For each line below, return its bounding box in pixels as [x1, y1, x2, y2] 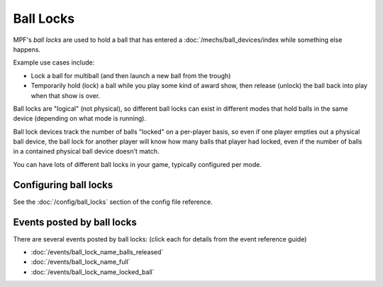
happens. [13, 45, 41, 53]
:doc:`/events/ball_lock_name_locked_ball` [30, 267, 155, 276]
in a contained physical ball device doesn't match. [13, 147, 160, 156]
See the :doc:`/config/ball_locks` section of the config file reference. [13, 197, 213, 206]
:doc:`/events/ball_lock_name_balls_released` [30, 248, 164, 256]
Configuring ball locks [13, 178, 113, 191]
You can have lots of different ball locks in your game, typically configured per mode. [13, 160, 262, 168]
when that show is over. [30, 91, 101, 99]
